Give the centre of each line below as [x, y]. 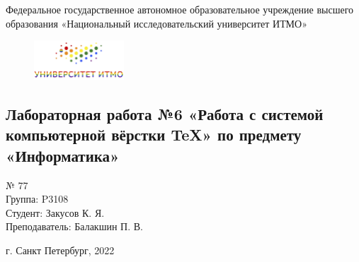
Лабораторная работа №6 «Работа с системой [165, 114]
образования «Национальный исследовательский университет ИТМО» [156, 23]
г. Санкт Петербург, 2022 [60, 250]
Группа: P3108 [37, 199]
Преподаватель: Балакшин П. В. [74, 226]
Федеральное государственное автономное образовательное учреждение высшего [180, 9]
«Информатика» [63, 155]
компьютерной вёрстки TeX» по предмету [154, 135]
